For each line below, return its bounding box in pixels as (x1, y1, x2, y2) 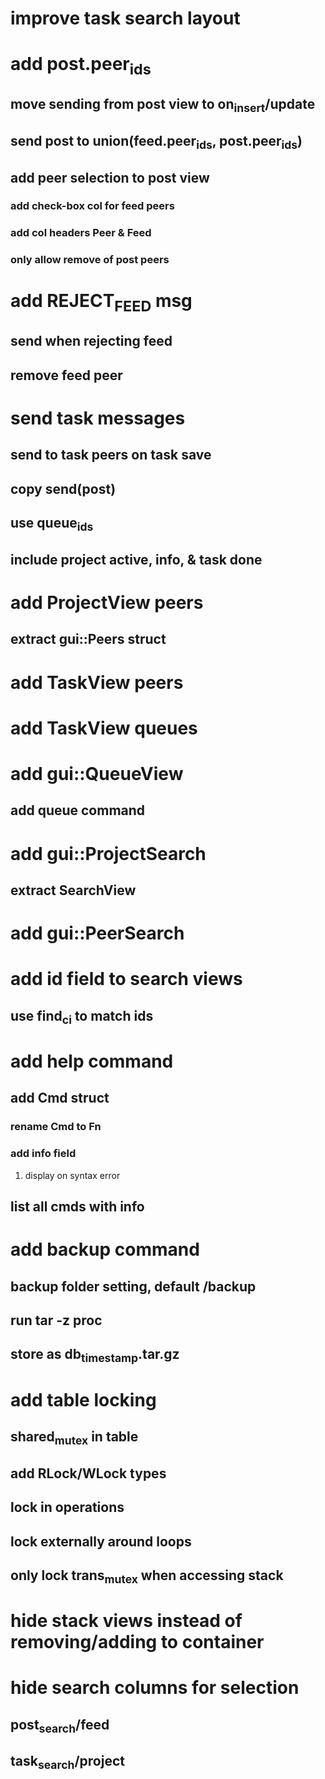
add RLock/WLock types (10, 1465, 167, 1482)
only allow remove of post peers (10, 253, 170, 267)
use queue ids (10, 515, 94, 534)
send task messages (10, 407, 186, 430)
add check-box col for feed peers (10, 199, 175, 213)
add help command (10, 1050, 174, 1073)
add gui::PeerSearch (10, 922, 185, 945)
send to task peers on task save (10, 447, 212, 464)
